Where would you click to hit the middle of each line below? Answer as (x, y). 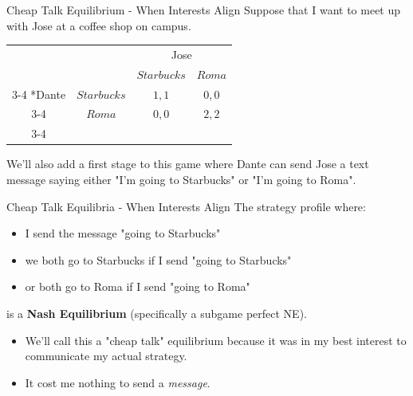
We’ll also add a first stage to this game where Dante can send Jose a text (188, 164)
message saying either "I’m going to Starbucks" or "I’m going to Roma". (181, 179)
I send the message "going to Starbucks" (123, 233)
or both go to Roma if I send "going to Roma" (138, 286)
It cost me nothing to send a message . (118, 382)
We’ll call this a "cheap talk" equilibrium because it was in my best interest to (216, 340)
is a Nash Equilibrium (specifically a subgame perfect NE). (157, 313)
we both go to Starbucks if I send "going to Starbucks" (158, 259)
